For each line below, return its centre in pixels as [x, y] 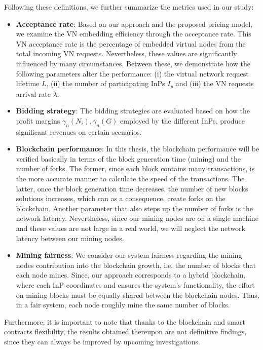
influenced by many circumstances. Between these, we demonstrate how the [133, 63]
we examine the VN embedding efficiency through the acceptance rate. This [134, 34]
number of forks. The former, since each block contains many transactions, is [135, 168]
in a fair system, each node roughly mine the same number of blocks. [123, 305]
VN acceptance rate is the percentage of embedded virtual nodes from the [131, 43]
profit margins [38, 120]
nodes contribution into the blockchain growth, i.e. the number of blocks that [136, 265]
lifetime [28, 83]
